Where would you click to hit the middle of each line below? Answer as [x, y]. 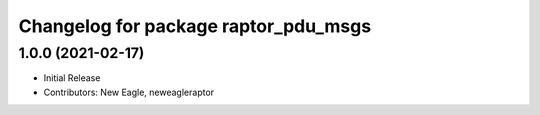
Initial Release [72, 78]
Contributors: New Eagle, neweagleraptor [129, 92]
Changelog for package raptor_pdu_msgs [195, 26]
